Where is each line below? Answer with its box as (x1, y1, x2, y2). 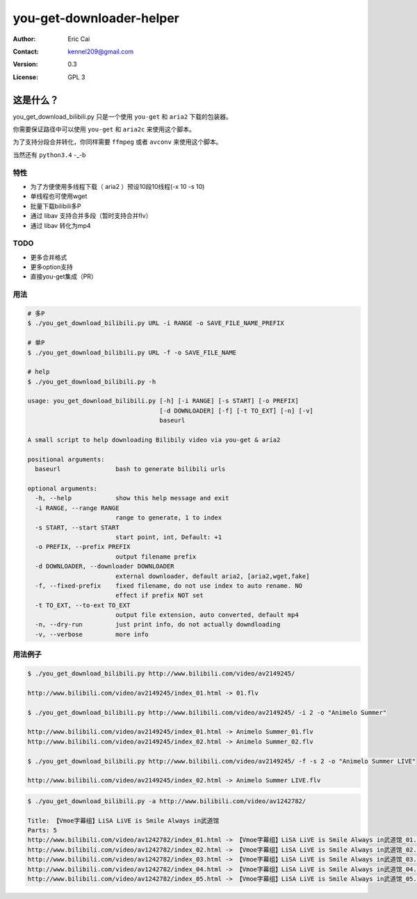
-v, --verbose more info (35, 630, 149, 638)
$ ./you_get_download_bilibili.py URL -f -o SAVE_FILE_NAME (27, 348, 237, 356)
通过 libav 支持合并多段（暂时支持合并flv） (30, 212, 152, 220)
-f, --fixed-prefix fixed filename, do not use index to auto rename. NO (35, 582, 302, 590)
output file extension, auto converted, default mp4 (115, 611, 299, 619)
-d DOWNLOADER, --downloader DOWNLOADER (35, 563, 174, 570)
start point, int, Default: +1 (115, 533, 222, 541)
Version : (13, 60, 38, 69)
